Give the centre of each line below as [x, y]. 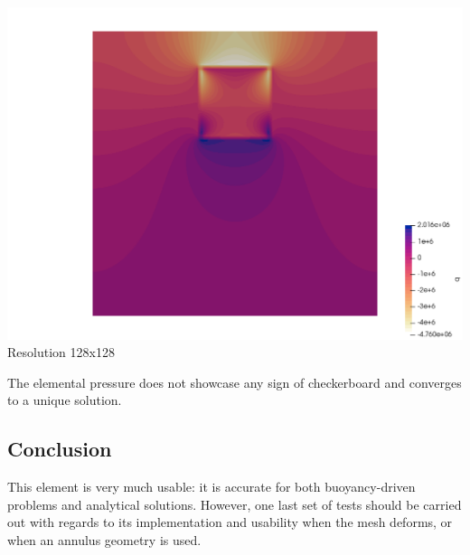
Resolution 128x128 [61, 352]
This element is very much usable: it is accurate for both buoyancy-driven [211, 487]
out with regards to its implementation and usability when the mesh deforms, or [230, 522]
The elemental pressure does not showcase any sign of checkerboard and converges [235, 382]
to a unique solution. [65, 400]
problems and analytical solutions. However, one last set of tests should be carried [235, 504]
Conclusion [60, 449]
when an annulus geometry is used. [104, 540]
